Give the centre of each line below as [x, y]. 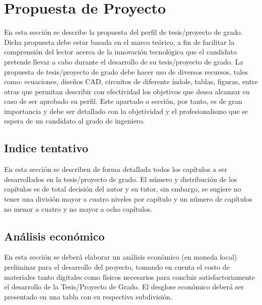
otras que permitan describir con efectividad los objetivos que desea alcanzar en [127, 91]
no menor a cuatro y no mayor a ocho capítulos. [78, 208]
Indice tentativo [46, 148]
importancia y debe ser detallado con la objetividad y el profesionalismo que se [126, 111]
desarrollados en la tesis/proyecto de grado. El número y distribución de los [121, 179]
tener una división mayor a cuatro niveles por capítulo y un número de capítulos [128, 199]
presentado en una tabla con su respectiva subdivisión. [88, 296]
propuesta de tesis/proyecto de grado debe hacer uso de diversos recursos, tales [126, 71]
